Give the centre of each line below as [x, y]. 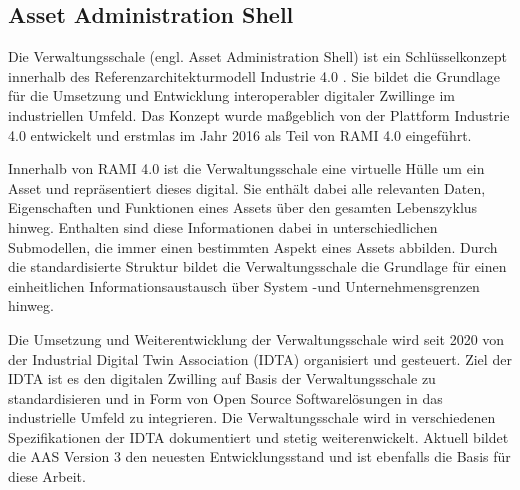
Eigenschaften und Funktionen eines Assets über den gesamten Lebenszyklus [243, 207]
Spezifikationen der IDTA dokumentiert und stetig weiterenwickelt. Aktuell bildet [258, 436]
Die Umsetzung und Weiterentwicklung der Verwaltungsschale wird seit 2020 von [256, 338]
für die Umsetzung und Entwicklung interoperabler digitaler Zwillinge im [231, 95]
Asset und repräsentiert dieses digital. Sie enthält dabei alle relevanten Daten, [247, 187]
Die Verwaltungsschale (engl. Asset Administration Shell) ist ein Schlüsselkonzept [258, 56]
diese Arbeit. [47, 476]
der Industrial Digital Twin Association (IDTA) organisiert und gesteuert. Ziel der [260, 358]
